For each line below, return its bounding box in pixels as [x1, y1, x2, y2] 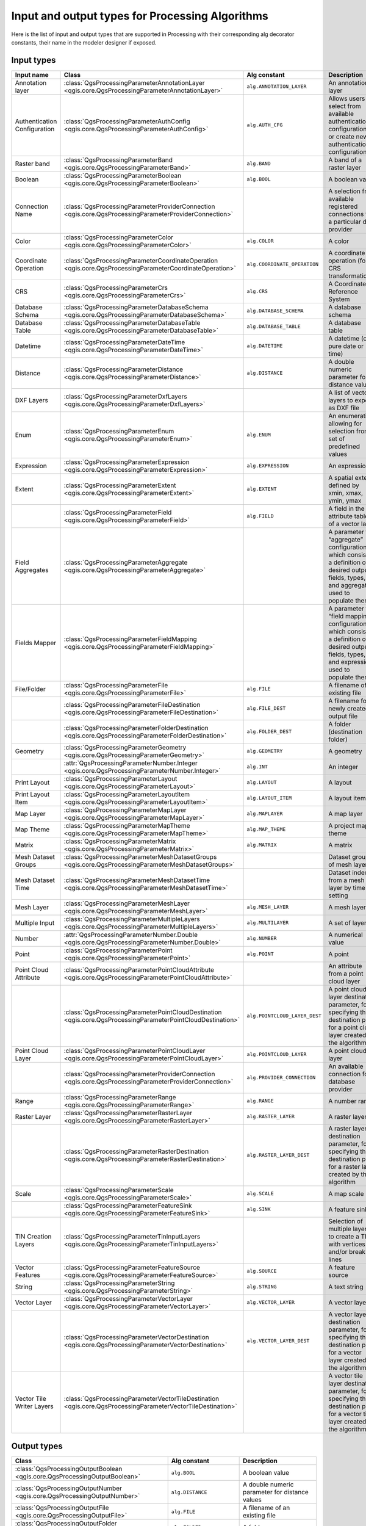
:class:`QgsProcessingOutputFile [15, 1503, 109, 1512]
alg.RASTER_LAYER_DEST [246, 1152, 310, 1159]
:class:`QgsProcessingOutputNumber [15, 1484, 122, 1492]
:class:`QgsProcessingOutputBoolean [15, 1465, 123, 1474]
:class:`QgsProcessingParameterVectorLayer [63, 1294, 193, 1303]
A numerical [328, 930, 363, 939]
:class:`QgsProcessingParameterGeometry [63, 743, 187, 751]
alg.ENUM [246, 432, 271, 438]
